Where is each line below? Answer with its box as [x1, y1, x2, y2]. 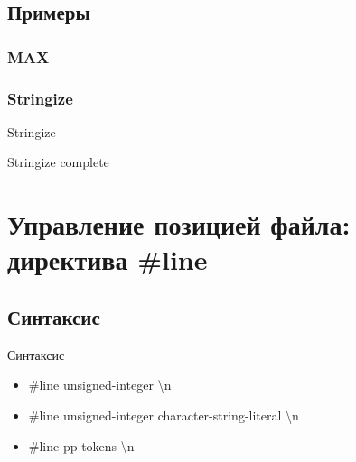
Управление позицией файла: [7, 206, 351, 243]
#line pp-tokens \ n [28, 436, 135, 455]
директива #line [7, 241, 208, 278]
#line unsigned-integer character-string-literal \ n [28, 405, 299, 424]
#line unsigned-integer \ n [28, 375, 172, 394]
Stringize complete [7, 152, 109, 171]
